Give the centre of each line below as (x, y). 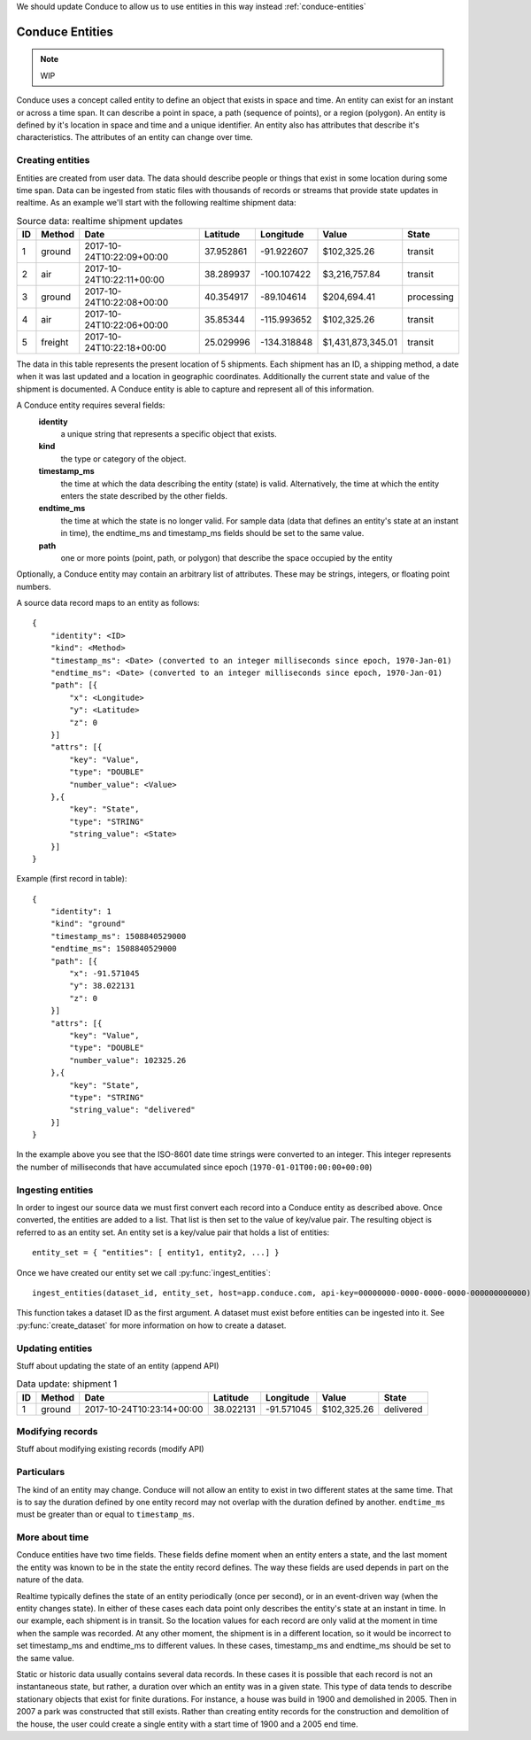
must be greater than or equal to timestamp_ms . (105, 1514)
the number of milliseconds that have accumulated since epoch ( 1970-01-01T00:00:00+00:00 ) (194, 1167)
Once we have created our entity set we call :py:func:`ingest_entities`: (144, 1272)
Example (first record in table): (72, 879)
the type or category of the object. (123, 458)
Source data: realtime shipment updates (100, 221)
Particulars (41, 1472)
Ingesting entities (55, 1190)
